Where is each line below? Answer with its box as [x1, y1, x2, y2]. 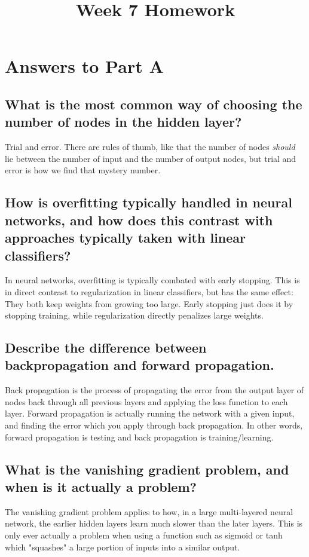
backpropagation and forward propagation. [5, 356, 274, 374]
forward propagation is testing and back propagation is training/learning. [5, 430, 274, 443]
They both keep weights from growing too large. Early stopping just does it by [5, 297, 293, 310]
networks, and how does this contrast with [5, 210, 273, 229]
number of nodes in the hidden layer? [5, 112, 242, 131]
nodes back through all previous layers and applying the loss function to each [5, 395, 288, 408]
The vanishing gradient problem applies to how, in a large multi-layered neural [5, 505, 293, 518]
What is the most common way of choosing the [5, 94, 302, 113]
